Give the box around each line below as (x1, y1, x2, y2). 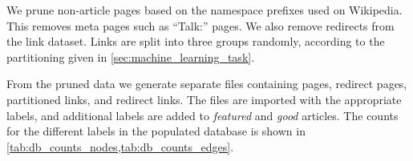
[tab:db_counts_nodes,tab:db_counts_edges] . (6, 138, 234, 155)
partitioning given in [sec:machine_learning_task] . (6, 48, 255, 65)
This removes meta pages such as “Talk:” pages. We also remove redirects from (6, 17, 395, 34)
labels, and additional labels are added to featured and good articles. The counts (6, 107, 399, 123)
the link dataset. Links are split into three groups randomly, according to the (6, 33, 385, 50)
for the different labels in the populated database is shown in (6, 123, 306, 139)
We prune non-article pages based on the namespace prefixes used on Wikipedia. (6, 2, 403, 18)
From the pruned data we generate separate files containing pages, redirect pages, (6, 75, 407, 92)
